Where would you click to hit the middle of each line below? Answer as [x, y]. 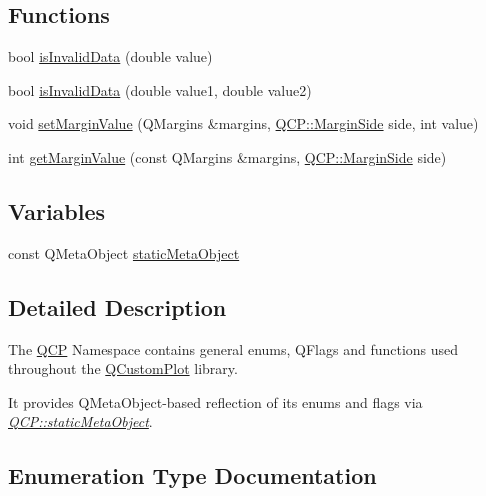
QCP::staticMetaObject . [80, 421]
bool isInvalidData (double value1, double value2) [160, 89]
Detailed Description [117, 306]
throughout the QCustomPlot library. [123, 368]
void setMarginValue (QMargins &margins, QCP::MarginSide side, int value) [243, 123]
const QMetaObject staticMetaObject [124, 252]
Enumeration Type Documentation [192, 475]
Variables [57, 210]
